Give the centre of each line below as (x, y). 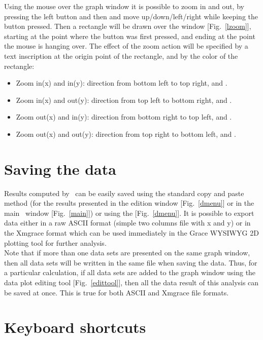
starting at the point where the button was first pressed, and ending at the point (130, 36)
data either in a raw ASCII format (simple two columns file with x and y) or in (127, 223)
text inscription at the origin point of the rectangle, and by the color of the (121, 55)
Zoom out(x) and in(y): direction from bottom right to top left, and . (124, 117)
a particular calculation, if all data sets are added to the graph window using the (130, 272)
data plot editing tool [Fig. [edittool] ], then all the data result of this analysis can (131, 282)
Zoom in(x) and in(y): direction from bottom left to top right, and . (122, 83)
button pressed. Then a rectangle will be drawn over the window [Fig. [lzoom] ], (128, 26)
